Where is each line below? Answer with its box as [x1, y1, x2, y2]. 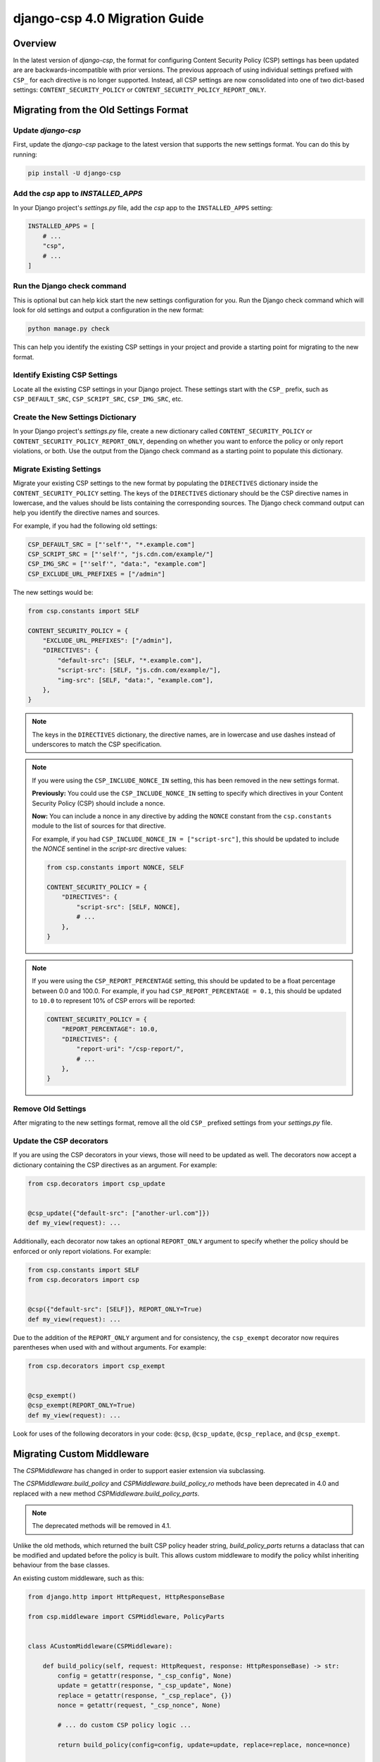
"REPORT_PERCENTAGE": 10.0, [61, 1025, 158, 1033]
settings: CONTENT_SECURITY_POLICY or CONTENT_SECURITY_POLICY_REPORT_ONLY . [13, 85, 267, 94]
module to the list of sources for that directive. [32, 822, 167, 830]
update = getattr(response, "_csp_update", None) [57, 1682, 232, 1689]
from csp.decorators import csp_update [27, 1179, 165, 1188]
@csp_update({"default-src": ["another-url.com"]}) [27, 1209, 210, 1217]
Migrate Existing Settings [13, 464, 101, 474]
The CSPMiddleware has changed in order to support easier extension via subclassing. [13, 1466, 265, 1474]
